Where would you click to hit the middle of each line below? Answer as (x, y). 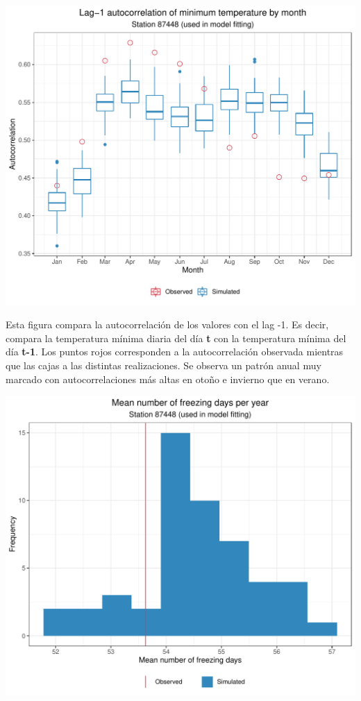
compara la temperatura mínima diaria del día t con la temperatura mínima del (176, 338)
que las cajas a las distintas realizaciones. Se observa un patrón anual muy (163, 365)
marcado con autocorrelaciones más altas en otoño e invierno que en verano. (168, 379)
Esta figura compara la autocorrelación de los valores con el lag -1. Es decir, (167, 324)
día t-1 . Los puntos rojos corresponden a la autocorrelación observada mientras (175, 352)
